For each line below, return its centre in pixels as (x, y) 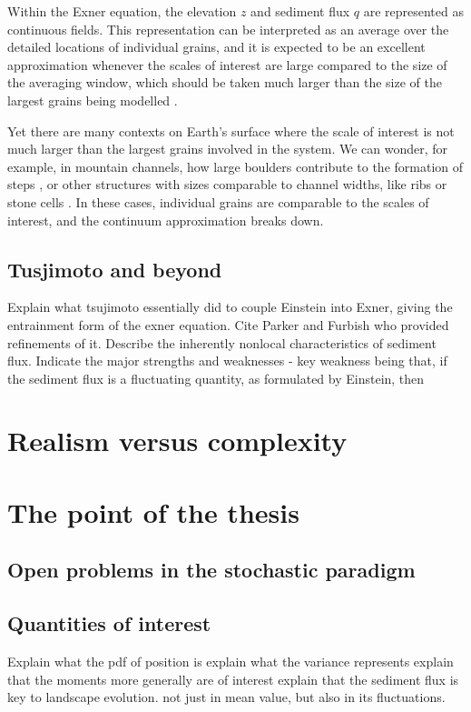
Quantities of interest (109, 623)
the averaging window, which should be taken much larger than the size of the (225, 82)
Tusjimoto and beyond (115, 269)
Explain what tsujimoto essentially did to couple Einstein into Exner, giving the (230, 307)
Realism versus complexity (177, 441)
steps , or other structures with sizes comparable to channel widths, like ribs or (227, 184)
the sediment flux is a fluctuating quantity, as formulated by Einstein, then (216, 378)
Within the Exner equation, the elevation (122, 11)
